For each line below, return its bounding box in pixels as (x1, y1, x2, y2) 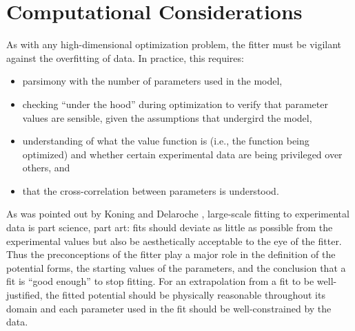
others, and (22, 160, 70, 175)
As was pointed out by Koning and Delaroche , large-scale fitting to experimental (6, 206, 349, 221)
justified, (6, 288, 43, 302)
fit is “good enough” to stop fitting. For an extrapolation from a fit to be (6, 274, 314, 288)
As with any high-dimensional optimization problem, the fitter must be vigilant (6, 37, 342, 52)
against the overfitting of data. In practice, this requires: (6, 50, 244, 65)
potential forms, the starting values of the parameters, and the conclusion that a (6, 260, 346, 275)
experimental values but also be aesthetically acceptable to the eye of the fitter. (6, 233, 342, 248)
